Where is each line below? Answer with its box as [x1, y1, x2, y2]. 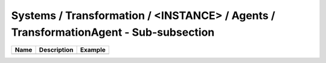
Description [39, 46, 74, 54]
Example [80, 46, 106, 54]
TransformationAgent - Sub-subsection [11, 26, 215, 39]
